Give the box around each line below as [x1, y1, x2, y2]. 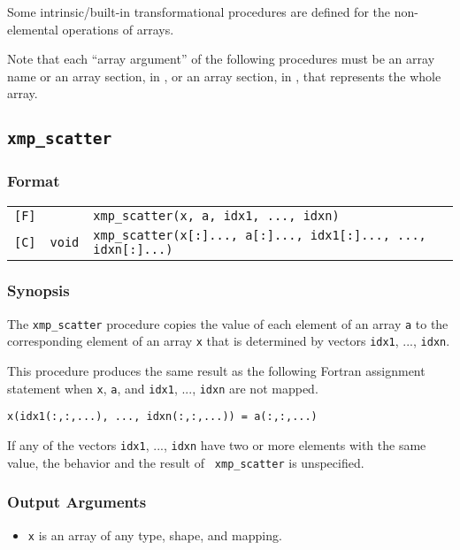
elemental [7, 19, 58, 38]
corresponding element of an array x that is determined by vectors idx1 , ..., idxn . [7, 332, 450, 350]
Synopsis [7, 279, 70, 302]
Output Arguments [7, 491, 147, 513]
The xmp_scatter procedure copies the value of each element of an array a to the [7, 314, 448, 332]
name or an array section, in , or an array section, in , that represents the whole [7, 66, 441, 85]
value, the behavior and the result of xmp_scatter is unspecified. [7, 453, 364, 471]
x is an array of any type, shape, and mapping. [27, 525, 282, 544]
